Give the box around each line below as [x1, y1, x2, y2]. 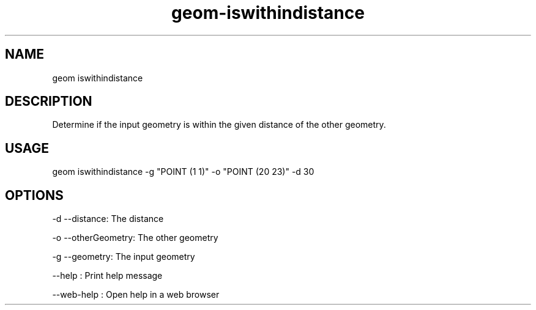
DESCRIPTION [5, 94, 92, 109]
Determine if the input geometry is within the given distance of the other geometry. [52, 119, 386, 130]
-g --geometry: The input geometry [52, 251, 195, 262]
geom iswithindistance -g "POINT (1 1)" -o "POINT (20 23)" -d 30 [52, 166, 315, 177]
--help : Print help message [52, 270, 163, 281]
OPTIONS [5, 187, 64, 203]
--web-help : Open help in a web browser [52, 289, 220, 300]
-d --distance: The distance [52, 213, 164, 224]
